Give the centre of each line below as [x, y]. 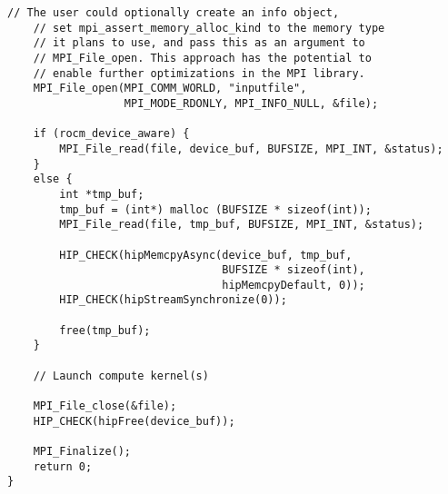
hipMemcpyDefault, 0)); [294, 285]
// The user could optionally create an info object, [174, 13]
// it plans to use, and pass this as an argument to [199, 43]
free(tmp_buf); [105, 330]
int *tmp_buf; [102, 194]
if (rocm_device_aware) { [111, 134]
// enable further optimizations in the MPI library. [199, 73]
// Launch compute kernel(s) [121, 375]
